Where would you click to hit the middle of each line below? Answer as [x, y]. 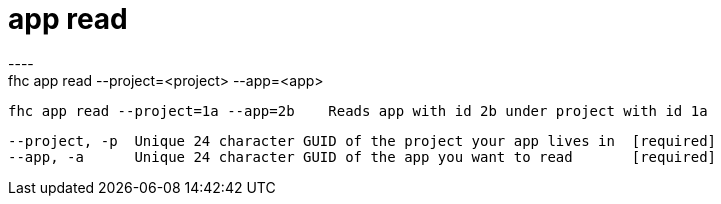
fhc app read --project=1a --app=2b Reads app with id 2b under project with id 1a [358, 110]
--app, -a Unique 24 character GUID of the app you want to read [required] [362, 156]
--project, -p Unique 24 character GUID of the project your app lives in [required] [362, 140]
